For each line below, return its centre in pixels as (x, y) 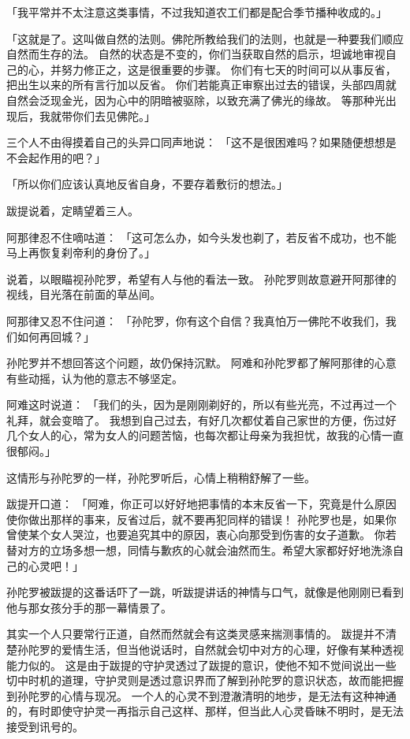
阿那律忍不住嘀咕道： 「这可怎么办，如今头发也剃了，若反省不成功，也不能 (201, 237)
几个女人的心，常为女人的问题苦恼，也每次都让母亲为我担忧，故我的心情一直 (205, 435)
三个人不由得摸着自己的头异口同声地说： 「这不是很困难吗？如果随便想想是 (201, 142)
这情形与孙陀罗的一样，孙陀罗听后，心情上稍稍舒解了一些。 (161, 477)
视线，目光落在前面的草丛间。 (84, 294)
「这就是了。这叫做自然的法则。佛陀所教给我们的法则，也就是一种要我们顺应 (205, 38)
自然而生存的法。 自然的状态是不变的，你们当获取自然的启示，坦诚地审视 (196, 54)
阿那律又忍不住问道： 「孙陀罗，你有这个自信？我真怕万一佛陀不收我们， (196, 320)
